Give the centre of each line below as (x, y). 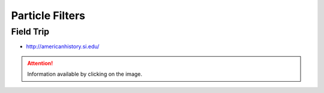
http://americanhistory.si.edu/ (63, 46)
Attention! (40, 63)
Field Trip (30, 32)
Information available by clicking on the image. (85, 74)
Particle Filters (48, 15)
